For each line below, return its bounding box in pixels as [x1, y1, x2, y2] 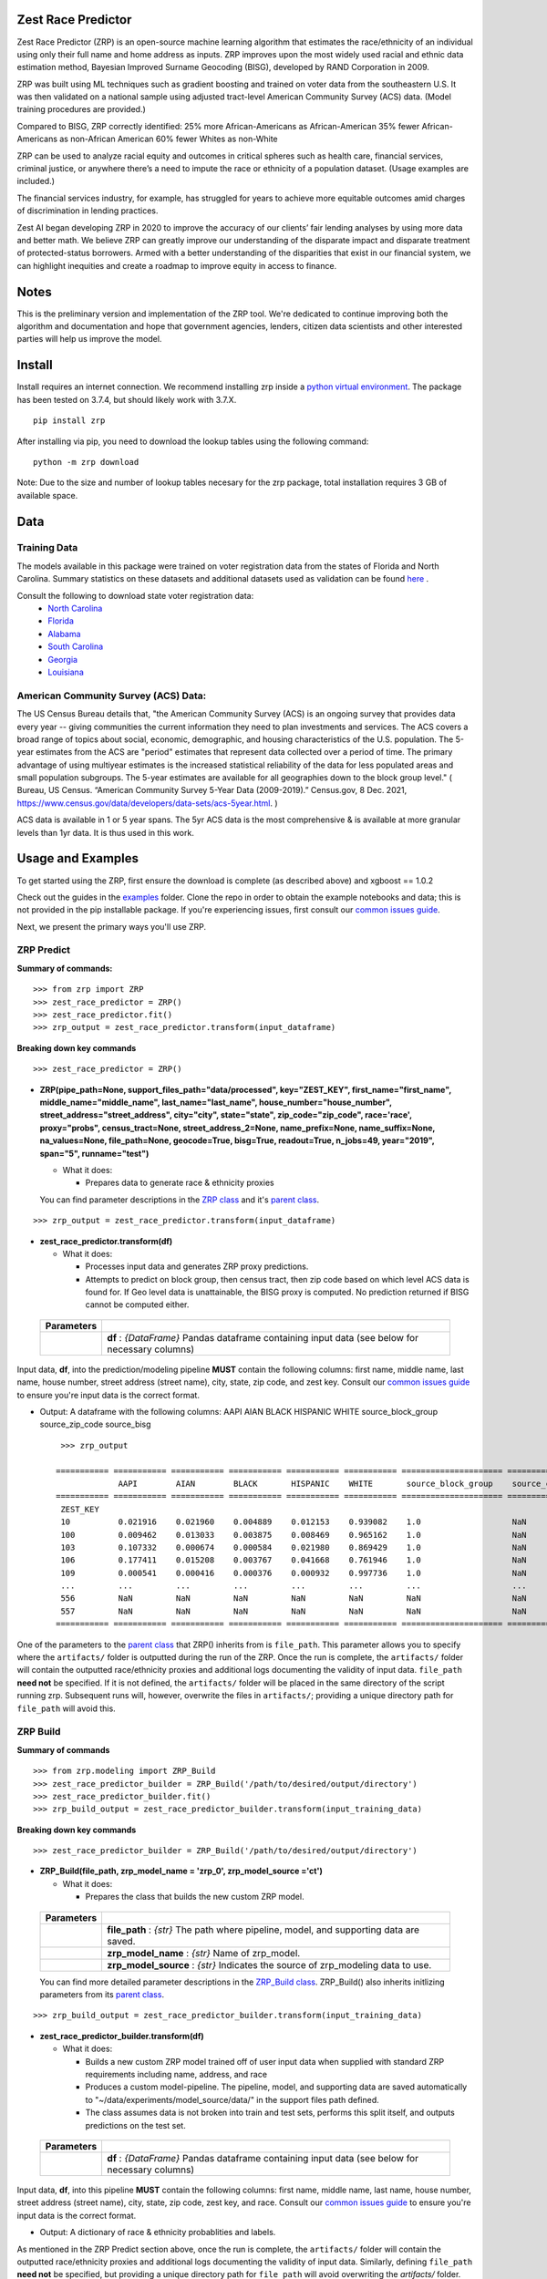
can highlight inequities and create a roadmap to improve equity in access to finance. [16, 260, 337, 271]
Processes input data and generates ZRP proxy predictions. [85, 1261, 309, 1272]
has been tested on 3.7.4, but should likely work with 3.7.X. [16, 394, 237, 405]
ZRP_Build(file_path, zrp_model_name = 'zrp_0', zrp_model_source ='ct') [39, 1865, 323, 1877]
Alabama [47, 628, 81, 639]
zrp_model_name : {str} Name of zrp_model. [107, 1946, 301, 1959]
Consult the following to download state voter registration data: [16, 590, 254, 601]
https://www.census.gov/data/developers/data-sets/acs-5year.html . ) [16, 798, 278, 809]
